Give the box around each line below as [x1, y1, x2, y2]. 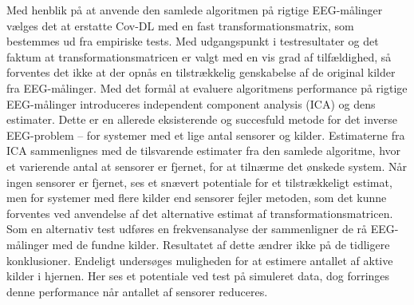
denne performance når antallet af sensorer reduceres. [6, 283, 268, 299]
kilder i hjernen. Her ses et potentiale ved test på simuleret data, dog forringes [6, 267, 390, 284]
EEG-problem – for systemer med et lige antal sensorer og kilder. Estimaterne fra [6, 126, 405, 143]
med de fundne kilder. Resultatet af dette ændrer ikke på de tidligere [52, 236, 390, 252]
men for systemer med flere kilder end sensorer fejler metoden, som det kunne [6, 189, 387, 206]
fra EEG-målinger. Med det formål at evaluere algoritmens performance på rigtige [6, 79, 408, 96]
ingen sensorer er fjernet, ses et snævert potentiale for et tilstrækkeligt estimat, [6, 173, 392, 190]
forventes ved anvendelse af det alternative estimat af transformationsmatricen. [6, 204, 393, 221]
